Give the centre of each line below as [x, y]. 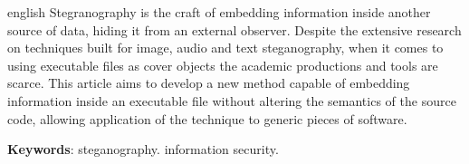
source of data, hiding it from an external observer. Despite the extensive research [234, 29]
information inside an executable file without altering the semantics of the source [232, 100]
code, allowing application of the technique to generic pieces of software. [207, 118]
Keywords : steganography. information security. [143, 149]
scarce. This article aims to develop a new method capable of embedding [209, 83]
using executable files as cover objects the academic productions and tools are [223, 65]
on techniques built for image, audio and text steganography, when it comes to [225, 48]
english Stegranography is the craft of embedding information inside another [219, 12]
